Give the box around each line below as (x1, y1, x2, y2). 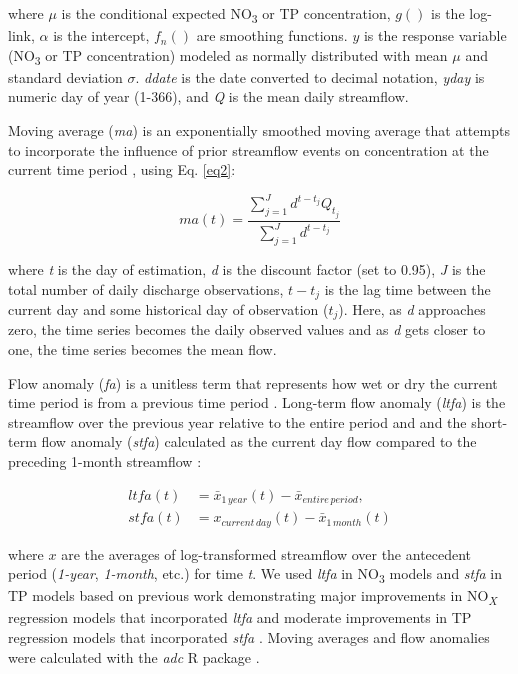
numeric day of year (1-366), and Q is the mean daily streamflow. (8, 86, 409, 107)
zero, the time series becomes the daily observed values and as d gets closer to (8, 319, 486, 340)
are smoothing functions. (196, 25, 348, 46)
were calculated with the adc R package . (8, 646, 260, 667)
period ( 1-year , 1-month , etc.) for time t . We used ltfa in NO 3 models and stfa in (8, 563, 503, 586)
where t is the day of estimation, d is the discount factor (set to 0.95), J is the (8, 258, 486, 279)
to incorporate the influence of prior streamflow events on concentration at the (8, 139, 489, 160)
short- (471, 411, 508, 432)
